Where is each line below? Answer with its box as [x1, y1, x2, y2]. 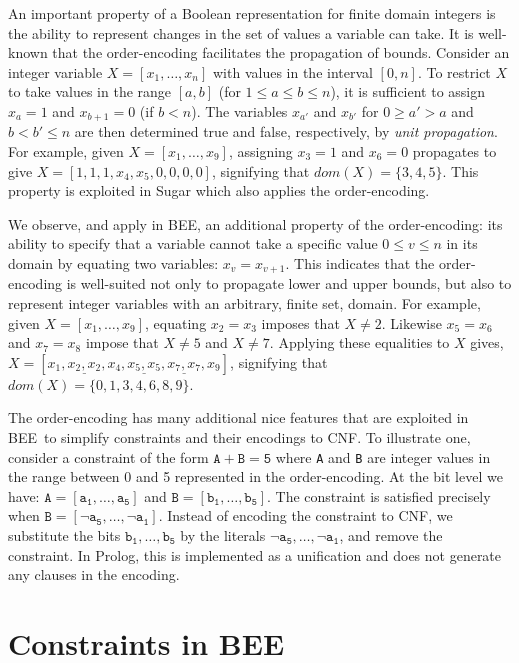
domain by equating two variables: [8, 252, 219, 273]
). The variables [191, 100, 288, 121]
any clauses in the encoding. [8, 564, 180, 585]
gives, [470, 332, 504, 353]
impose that [85, 332, 159, 353]
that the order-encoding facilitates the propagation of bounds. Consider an [52, 42, 510, 63]
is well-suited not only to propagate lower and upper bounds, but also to [66, 273, 512, 294]
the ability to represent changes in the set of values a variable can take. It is [8, 22, 474, 43]
